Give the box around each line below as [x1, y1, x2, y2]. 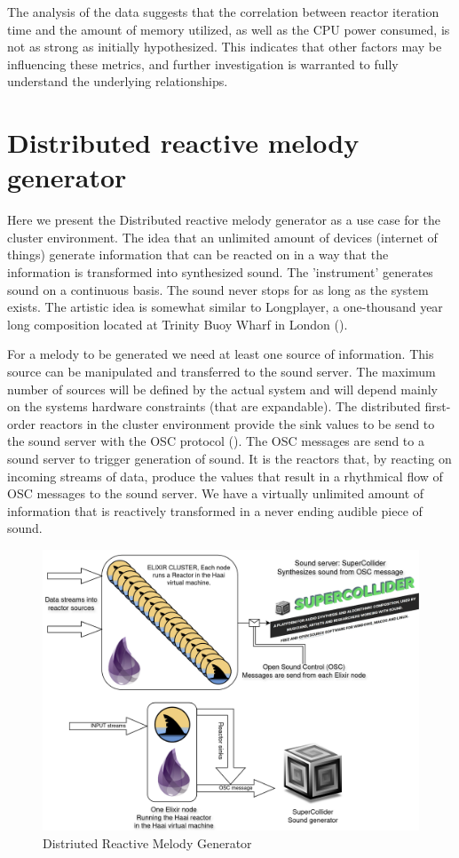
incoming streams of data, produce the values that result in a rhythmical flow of [7, 466, 443, 485]
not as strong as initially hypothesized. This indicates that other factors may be [7, 37, 442, 56]
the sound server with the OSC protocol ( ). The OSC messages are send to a [7, 432, 424, 450]
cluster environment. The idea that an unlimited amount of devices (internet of [7, 227, 438, 246]
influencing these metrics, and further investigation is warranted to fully [7, 54, 399, 73]
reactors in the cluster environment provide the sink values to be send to [39, 414, 435, 433]
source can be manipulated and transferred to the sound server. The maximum [7, 362, 436, 381]
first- [424, 397, 451, 416]
